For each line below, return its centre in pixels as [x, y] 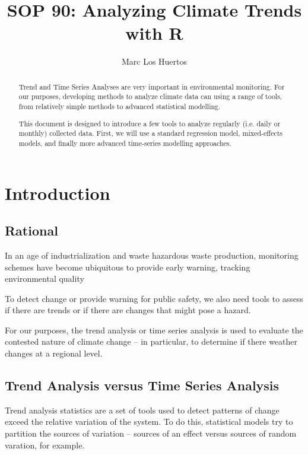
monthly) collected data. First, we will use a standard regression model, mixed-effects [151, 133]
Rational [31, 230]
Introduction [58, 192]
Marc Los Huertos [154, 61]
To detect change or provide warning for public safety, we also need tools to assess [154, 298]
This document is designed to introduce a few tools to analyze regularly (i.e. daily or [150, 123]
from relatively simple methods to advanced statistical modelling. [120, 106]
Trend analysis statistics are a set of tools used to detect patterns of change [142, 410]
